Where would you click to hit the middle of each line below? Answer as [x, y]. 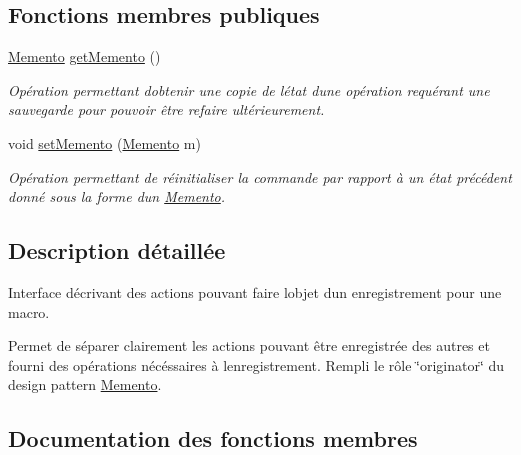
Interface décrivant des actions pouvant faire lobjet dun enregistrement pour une [255, 291]
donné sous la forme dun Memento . [117, 196]
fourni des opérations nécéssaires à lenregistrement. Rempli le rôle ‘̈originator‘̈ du [256, 364]
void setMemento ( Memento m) [104, 142]
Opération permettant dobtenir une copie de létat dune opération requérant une [249, 89]
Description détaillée [117, 250]
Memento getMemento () [84, 56]
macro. [29, 311]
